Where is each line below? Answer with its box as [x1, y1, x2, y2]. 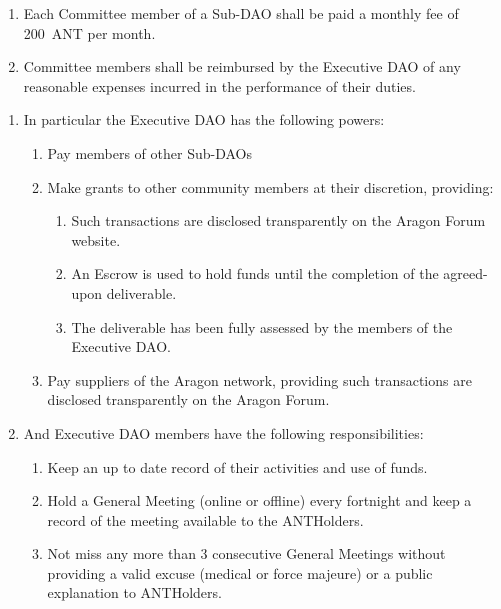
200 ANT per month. [23, 22, 156, 43]
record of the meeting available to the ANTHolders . [47, 509, 364, 530]
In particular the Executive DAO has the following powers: [23, 109, 385, 130]
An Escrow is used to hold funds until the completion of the [71, 263, 439, 284]
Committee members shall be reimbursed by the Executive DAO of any [23, 56, 461, 77]
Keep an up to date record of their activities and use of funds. [47, 456, 428, 477]
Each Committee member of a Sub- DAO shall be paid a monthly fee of [23, 3, 459, 23]
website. [71, 229, 121, 250]
